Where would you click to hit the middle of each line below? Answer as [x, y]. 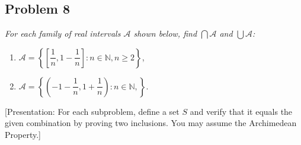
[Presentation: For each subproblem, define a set [92, 111]
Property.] [23, 134]
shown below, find [165, 33]
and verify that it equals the [241, 111]
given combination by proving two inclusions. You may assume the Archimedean [151, 123]
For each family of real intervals [63, 33]
